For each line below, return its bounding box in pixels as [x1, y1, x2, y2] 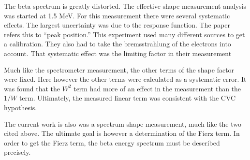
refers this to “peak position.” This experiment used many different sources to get [4, 29, 245, 39]
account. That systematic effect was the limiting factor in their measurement [4, 48, 232, 58]
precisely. [4, 147, 31, 157]
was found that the [4, 83, 60, 93]
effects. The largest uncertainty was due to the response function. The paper [4, 20, 230, 30]
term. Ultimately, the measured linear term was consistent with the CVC [19, 93, 236, 103]
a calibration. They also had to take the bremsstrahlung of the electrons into [4, 39, 231, 49]
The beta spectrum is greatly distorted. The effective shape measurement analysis [4, 1, 247, 11]
